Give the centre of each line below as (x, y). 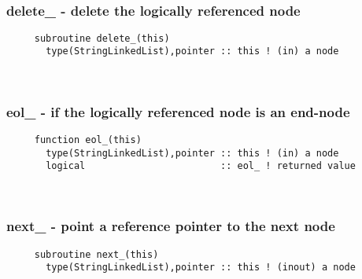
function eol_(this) (88, 139)
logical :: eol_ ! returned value (201, 166)
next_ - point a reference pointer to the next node (171, 226)
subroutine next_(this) (96, 254)
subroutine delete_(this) (102, 38)
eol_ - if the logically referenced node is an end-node (178, 111)
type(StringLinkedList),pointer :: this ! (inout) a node (201, 268)
